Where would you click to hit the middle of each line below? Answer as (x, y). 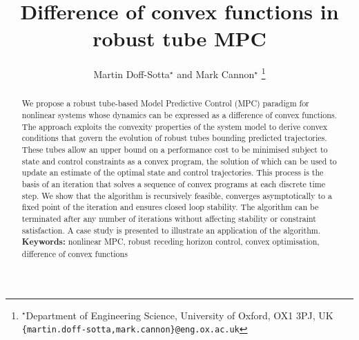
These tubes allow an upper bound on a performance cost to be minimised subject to (175, 149)
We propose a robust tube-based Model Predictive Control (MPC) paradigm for (165, 103)
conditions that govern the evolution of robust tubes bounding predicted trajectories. (174, 138)
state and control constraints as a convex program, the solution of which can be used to (179, 161)
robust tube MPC (179, 38)
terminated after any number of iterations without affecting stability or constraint (169, 218)
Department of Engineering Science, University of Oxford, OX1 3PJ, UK (179, 315)
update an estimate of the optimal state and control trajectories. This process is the (173, 172)
